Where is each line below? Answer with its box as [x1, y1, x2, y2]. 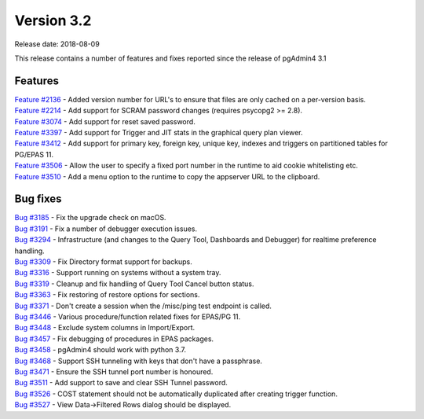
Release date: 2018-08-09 [14, 39, 100, 49]
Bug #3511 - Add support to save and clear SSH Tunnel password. [14, 378, 228, 388]
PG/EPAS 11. [14, 149, 54, 159]
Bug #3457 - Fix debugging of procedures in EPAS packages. [14, 334, 214, 344]
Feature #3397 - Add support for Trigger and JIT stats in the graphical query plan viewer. [14, 128, 303, 138]
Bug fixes [14, 193, 62, 206]
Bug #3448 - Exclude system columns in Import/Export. [14, 323, 196, 333]
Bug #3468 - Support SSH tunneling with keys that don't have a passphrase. [14, 356, 263, 366]
